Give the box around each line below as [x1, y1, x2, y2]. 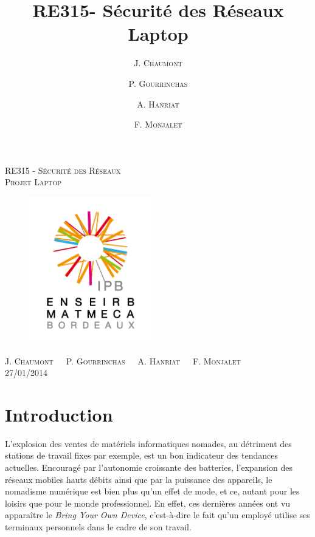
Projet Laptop [5, 176, 62, 188]
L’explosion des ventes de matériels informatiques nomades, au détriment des [5, 437, 292, 450]
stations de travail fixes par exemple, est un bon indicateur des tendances [5, 449, 278, 462]
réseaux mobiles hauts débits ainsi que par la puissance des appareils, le [5, 473, 272, 485]
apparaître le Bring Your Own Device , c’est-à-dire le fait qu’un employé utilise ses [5, 508, 310, 521]
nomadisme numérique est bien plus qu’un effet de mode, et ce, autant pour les [5, 485, 300, 498]
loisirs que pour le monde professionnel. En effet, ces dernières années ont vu [5, 496, 291, 509]
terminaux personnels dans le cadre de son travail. [5, 521, 192, 533]
